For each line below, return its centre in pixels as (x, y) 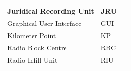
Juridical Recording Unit (51, 11)
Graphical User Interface (45, 23)
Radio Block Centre (37, 48)
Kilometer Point (32, 35)
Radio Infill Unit (33, 59)
